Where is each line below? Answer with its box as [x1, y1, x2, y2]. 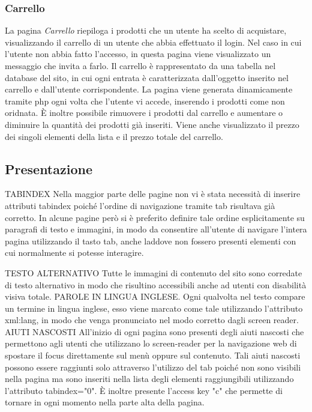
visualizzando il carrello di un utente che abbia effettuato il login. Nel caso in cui [5, 35, 302, 48]
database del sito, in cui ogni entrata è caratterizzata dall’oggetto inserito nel [5, 71, 289, 83]
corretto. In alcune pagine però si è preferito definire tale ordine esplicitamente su [5, 211, 305, 223]
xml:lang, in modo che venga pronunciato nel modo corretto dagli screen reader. [5, 314, 299, 326]
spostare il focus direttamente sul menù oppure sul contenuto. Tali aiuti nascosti [5, 349, 301, 362]
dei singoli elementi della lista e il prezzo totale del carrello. [5, 130, 223, 142]
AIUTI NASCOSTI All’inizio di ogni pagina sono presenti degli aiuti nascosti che [5, 325, 304, 338]
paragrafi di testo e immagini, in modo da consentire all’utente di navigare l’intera [5, 223, 307, 235]
